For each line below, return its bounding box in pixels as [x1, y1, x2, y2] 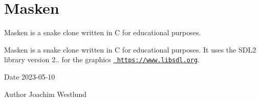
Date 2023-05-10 [4, 71, 55, 82]
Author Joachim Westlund [4, 88, 86, 99]
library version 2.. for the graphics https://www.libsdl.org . [4, 54, 200, 65]
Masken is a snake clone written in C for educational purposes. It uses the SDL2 [4, 44, 256, 55]
